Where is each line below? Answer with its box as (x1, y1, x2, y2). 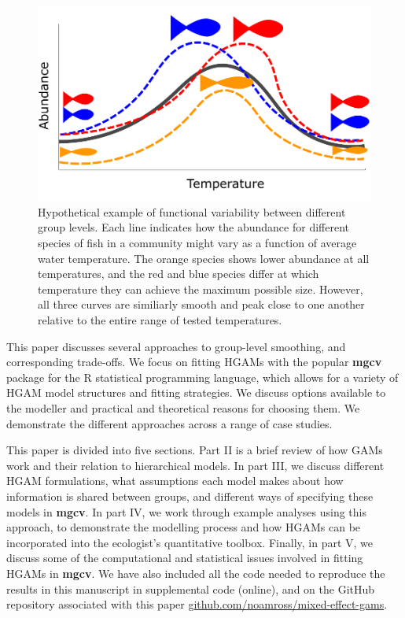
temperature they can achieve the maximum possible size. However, (38, 280, 363, 297)
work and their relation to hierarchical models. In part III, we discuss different (6, 457, 385, 473)
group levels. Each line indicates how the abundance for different (38, 219, 349, 235)
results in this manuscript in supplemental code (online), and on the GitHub (6, 580, 375, 597)
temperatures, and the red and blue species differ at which (38, 265, 319, 282)
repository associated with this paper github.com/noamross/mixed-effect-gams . (6, 596, 388, 612)
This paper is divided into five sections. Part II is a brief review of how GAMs (6, 442, 383, 458)
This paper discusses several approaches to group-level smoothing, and (6, 338, 346, 354)
